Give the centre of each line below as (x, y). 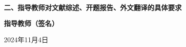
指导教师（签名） (31, 23)
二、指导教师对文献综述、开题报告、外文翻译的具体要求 (93, 7)
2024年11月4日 (26, 39)
